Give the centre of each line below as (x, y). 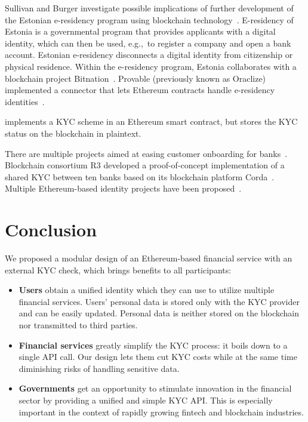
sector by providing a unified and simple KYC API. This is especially (146, 400)
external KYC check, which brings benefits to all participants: (118, 269)
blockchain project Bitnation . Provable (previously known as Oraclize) (135, 78)
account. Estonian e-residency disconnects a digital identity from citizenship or (149, 55)
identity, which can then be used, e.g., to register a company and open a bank (148, 43)
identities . (25, 101)
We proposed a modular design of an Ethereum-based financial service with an (149, 258)
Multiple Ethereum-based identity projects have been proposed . (123, 188)
